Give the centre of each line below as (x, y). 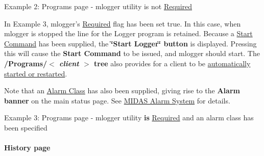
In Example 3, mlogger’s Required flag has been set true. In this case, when (123, 23)
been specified (26, 127)
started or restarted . (36, 73)
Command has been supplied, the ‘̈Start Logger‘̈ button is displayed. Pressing (130, 43)
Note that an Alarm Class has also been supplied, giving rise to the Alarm (122, 90)
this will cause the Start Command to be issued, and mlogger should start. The (132, 53)
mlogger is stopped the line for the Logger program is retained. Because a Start (128, 33)
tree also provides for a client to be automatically (172, 63)
